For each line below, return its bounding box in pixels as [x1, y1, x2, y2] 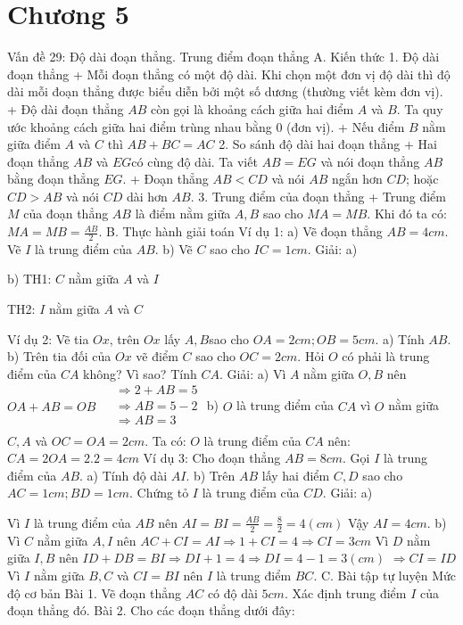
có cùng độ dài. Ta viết [131, 152, 258, 170]
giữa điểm [7, 135, 61, 153]
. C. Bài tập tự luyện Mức [313, 565, 457, 584]
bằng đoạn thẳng [7, 169, 100, 188]
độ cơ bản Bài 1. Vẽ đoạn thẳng [7, 583, 182, 602]
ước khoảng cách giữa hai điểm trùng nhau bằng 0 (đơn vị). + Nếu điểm [7, 117, 405, 136]
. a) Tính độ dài [79, 465, 168, 484]
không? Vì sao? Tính [83, 364, 197, 382]
